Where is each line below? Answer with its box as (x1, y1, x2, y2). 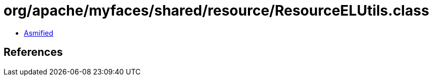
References (4, 46, 63, 59)
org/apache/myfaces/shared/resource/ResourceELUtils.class (4, 2, 429, 19)
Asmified (24, 28, 54, 37)
